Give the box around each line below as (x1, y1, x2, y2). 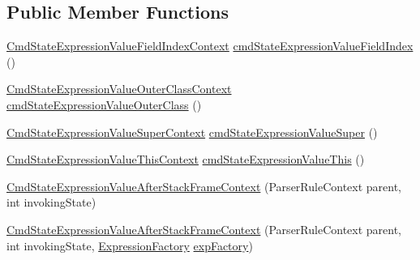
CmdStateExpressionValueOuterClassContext (6, 80, 232, 97)
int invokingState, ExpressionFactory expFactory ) (6, 237, 253, 254)
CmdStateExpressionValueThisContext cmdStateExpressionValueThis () (6, 151, 365, 168)
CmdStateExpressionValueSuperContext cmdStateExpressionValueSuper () (6, 123, 378, 140)
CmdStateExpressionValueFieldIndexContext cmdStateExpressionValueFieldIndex (6, 37, 414, 54)
